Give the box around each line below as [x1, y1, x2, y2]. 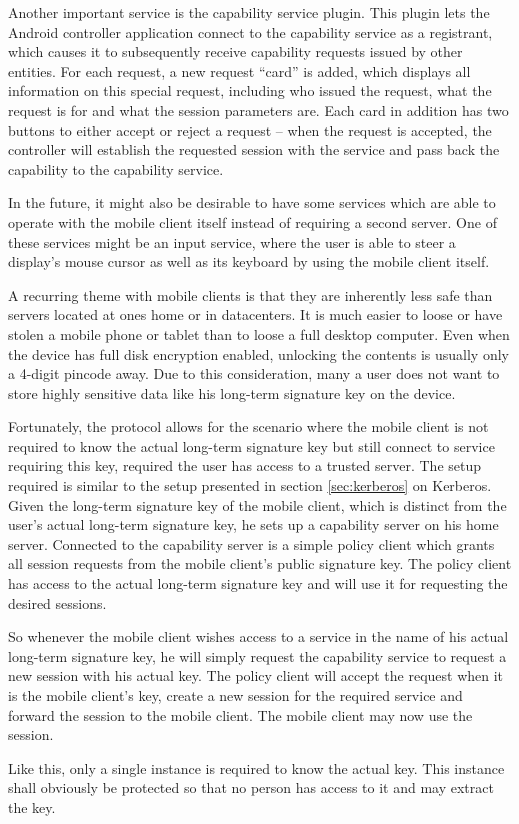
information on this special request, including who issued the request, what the [8, 80, 492, 101]
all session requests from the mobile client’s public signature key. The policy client [8, 553, 512, 574]
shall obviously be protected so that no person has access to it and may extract [8, 777, 494, 798]
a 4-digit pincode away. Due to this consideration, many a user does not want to [8, 363, 500, 384]
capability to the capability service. [8, 158, 224, 179]
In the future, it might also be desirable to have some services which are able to [8, 192, 496, 213]
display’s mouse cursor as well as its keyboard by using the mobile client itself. [8, 251, 490, 272]
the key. [8, 796, 56, 817]
